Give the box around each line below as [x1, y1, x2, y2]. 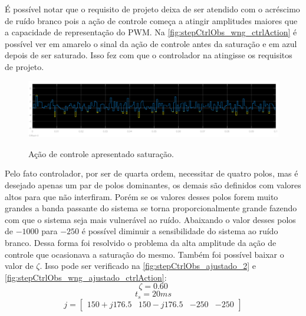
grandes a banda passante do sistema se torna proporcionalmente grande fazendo [5, 202, 297, 214]
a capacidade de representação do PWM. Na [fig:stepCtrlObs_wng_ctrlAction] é [5, 26, 297, 38]
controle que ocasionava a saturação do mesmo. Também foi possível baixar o [5, 248, 284, 260]
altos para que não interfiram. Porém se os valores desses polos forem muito [5, 190, 278, 202]
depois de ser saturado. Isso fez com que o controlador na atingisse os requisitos [5, 49, 292, 61]
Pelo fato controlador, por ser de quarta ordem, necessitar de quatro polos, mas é [5, 167, 298, 179]
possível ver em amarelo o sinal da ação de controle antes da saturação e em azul [5, 37, 297, 49]
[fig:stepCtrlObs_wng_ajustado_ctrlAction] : [5, 271, 167, 283]
